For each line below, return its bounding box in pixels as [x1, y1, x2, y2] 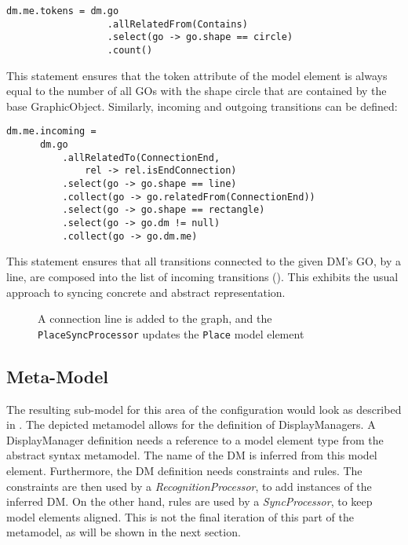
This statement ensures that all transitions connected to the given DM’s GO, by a [6, 253, 401, 269]
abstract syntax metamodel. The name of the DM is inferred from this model [6, 447, 377, 463]
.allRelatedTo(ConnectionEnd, [62, 152, 220, 163]
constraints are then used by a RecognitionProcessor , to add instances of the [6, 477, 372, 494]
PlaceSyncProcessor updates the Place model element [38, 325, 304, 342]
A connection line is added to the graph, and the [38, 310, 272, 327]
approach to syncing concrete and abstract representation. [6, 283, 286, 300]
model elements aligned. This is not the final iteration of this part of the [6, 508, 354, 525]
